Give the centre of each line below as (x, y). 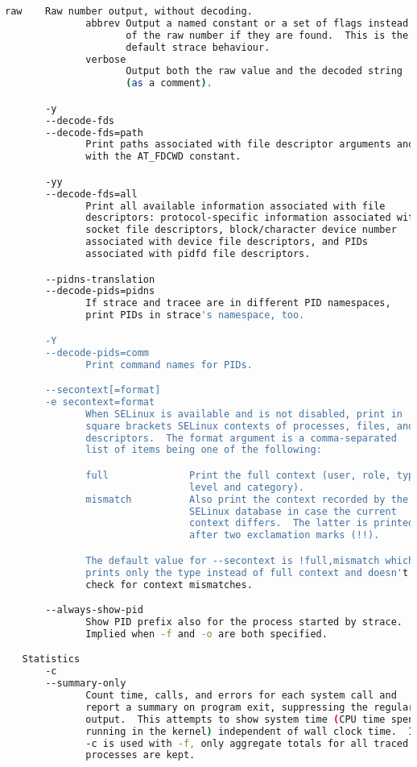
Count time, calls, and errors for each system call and (241, 696)
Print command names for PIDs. (169, 365)
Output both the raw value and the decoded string (264, 71)
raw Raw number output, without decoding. (129, 11)
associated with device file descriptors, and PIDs (227, 242)
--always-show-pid (94, 610)
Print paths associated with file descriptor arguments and (250, 145)
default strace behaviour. (198, 47)
